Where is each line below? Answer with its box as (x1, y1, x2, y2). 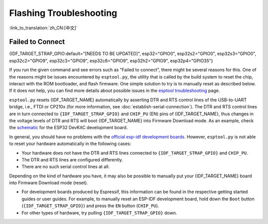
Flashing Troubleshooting (9, 7, 118, 18)
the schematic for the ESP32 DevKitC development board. (9, 125, 128, 131)
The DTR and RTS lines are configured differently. (21, 156, 124, 162)
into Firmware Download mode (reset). (9, 180, 88, 186)
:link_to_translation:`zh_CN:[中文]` (9, 25, 78, 31)
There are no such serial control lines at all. (21, 164, 110, 170)
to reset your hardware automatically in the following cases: (9, 141, 132, 147)
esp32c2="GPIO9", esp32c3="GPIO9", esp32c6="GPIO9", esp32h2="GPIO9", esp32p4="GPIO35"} (9, 58, 213, 64)
